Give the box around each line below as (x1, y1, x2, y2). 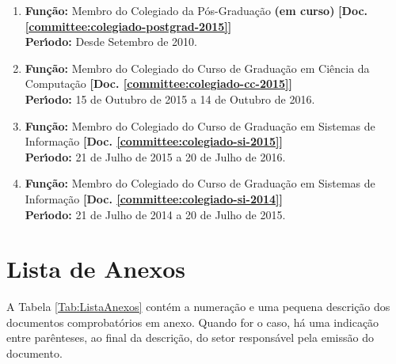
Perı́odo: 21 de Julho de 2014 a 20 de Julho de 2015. (25, 206, 286, 222)
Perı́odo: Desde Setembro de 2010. (25, 33, 197, 50)
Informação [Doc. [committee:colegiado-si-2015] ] (25, 133, 284, 150)
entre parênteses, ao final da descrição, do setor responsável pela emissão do (6, 329, 374, 346)
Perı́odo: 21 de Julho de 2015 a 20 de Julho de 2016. (25, 148, 286, 165)
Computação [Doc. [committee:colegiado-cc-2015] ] (25, 75, 293, 92)
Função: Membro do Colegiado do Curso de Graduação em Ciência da (25, 59, 370, 76)
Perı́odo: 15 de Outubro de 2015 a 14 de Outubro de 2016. (25, 90, 315, 107)
